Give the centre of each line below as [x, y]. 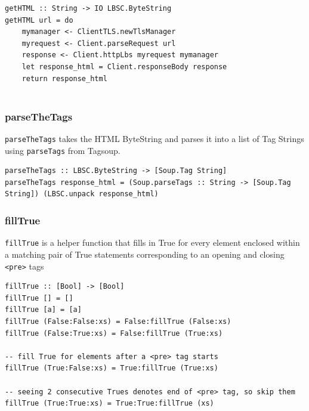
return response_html [64, 78]
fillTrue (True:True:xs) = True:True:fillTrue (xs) [109, 404]
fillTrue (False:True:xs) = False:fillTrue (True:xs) [114, 333]
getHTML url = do [39, 20]
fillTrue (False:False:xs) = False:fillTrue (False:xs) [118, 321]
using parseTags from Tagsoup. [63, 150]
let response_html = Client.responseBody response [124, 67]
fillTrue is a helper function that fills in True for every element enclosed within [152, 242]
